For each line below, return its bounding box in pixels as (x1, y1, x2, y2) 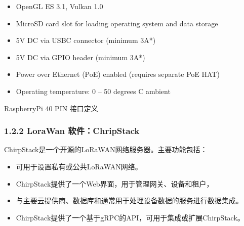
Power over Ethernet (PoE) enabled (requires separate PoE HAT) (16, 69, 220, 79)
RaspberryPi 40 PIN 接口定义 (4, 103, 98, 113)
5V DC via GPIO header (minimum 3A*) (16, 52, 145, 62)
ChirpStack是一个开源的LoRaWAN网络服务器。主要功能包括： (4, 144, 208, 155)
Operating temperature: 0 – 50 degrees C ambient (16, 85, 171, 96)
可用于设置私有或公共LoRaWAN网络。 (16, 161, 142, 171)
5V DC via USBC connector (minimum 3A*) (16, 35, 156, 46)
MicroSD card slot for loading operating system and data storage (16, 18, 218, 28)
